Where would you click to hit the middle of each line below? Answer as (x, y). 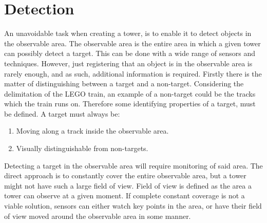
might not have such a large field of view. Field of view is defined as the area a (128, 185)
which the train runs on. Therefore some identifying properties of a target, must (130, 104)
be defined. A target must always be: (62, 113)
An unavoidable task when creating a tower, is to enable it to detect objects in (128, 33)
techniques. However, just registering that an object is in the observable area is (128, 63)
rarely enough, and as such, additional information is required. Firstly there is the (133, 73)
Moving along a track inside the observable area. (92, 131)
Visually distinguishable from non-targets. (82, 148)
